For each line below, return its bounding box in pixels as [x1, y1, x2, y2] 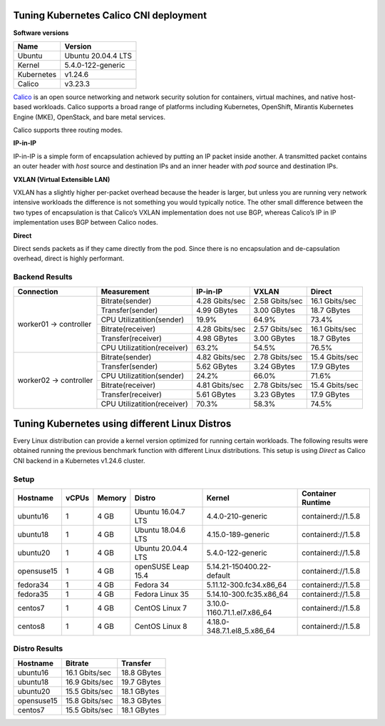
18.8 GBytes [121, 668, 162, 678]
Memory [97, 493, 127, 503]
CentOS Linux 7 [134, 603, 187, 613]
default [206, 571, 231, 581]
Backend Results [13, 272, 73, 282]
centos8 [17, 621, 46, 631]
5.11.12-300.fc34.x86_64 [206, 580, 287, 590]
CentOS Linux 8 [134, 621, 188, 631]
